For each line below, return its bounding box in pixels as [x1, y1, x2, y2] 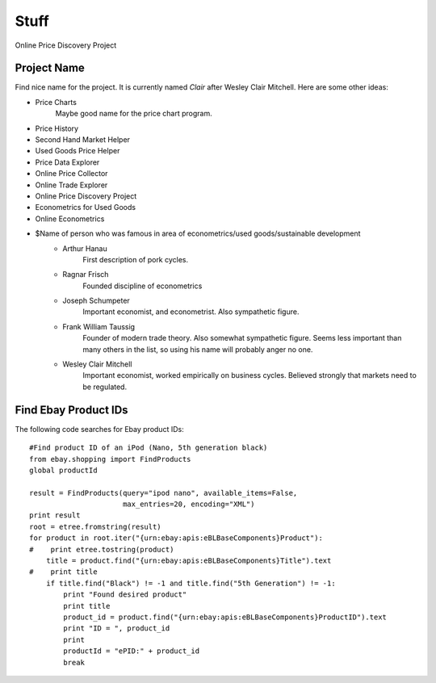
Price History [35, 124, 79, 133]
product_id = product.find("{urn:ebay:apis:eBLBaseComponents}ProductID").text [63, 612, 388, 622]
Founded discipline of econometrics [82, 281, 203, 291]
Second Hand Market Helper [35, 135, 131, 145]
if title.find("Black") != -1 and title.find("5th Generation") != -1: [45, 578, 336, 588]
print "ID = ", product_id [63, 624, 170, 633]
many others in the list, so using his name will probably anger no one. [82, 344, 313, 354]
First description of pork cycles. [82, 254, 189, 264]
